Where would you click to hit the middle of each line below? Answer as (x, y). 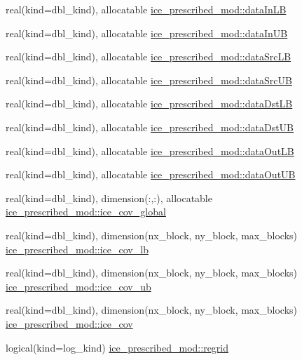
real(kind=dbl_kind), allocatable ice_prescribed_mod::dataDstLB (149, 104)
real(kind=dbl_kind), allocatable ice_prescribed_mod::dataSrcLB (149, 56)
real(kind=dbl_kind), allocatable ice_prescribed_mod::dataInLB (146, 9)
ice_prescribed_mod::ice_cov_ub (78, 286)
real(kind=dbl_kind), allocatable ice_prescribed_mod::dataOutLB (150, 151)
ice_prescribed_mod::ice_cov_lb (77, 249)
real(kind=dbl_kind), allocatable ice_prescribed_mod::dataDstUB (150, 127)
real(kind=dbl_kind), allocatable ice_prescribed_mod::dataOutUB (151, 174)
